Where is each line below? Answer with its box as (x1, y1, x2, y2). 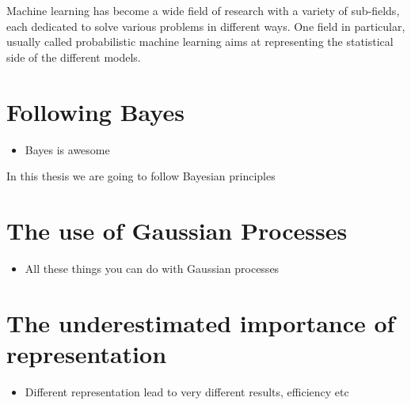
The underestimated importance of (6, 306, 395, 339)
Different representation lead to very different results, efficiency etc (25, 383, 349, 399)
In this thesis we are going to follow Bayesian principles (6, 168, 276, 184)
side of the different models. (6, 48, 141, 65)
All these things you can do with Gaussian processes (25, 259, 280, 276)
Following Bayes (6, 95, 185, 127)
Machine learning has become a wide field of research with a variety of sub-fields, (6, 2, 400, 18)
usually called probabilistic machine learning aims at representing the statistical (6, 33, 394, 50)
